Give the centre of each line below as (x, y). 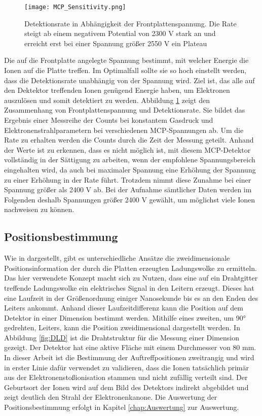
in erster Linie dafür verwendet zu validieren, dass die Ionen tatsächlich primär (126, 367)
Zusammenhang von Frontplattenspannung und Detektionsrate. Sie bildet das (125, 110)
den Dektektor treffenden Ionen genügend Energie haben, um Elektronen (117, 90)
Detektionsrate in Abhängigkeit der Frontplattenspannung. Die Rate (130, 23)
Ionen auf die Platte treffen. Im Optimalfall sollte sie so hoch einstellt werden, (125, 70)
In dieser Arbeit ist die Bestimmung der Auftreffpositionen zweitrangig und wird (129, 357)
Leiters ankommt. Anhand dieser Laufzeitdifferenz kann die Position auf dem (124, 308)
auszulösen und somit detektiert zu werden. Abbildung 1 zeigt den (107, 100)
